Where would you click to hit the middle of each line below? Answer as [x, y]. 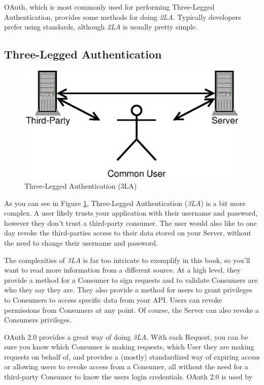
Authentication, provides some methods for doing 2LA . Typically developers [123, 17]
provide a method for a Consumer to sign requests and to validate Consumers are [131, 279]
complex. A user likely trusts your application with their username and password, [131, 213]
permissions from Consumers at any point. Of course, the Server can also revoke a [132, 309]
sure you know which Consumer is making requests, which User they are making [129, 347]
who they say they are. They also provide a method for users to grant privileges [128, 290]
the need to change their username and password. [81, 242]
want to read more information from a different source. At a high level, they [122, 270]
